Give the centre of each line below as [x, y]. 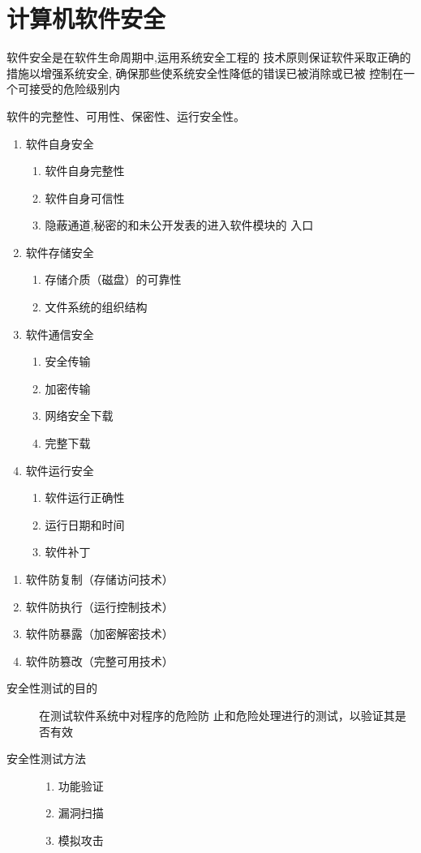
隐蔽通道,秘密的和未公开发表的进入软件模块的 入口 [179, 225]
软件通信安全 [60, 334]
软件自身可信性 [85, 197]
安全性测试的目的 [52, 688]
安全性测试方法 [46, 759]
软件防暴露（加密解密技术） [99, 634]
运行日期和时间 [85, 524]
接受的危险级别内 [74, 89]
